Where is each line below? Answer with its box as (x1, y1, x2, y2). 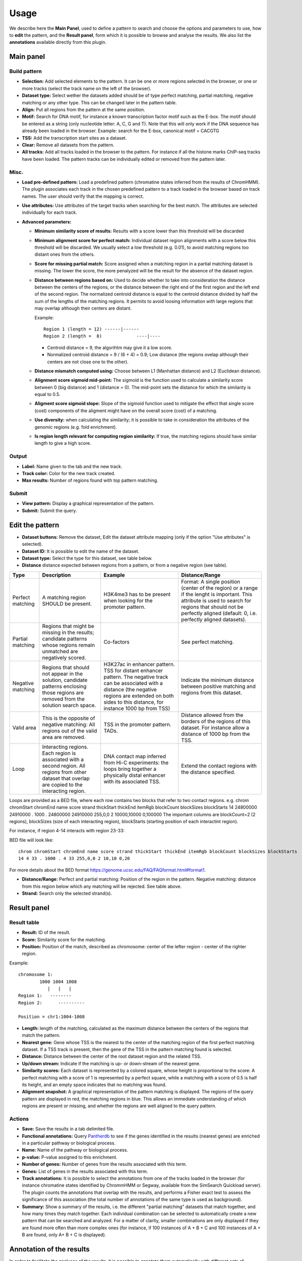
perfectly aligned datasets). (181, 616, 247, 623)
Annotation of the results (9, 1245, 90, 1253)
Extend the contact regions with (181, 762, 257, 769)
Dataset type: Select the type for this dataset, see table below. (22, 555, 153, 561)
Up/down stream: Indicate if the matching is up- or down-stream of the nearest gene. (22, 1060, 201, 1066)
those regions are (42, 689, 84, 696)
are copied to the (42, 781, 83, 788)
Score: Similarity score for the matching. (22, 936, 106, 943)
